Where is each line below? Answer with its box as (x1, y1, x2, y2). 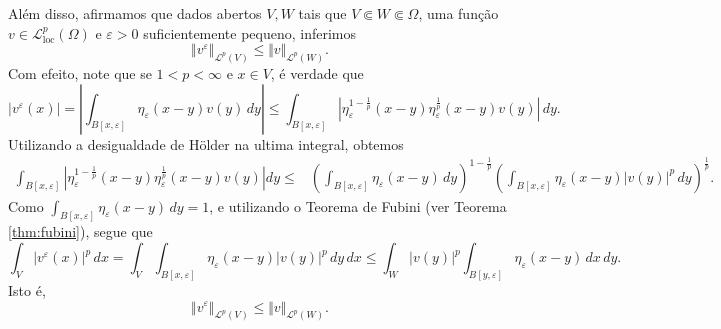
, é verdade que (270, 63, 364, 84)
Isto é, (8, 279, 46, 300)
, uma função (418, 3, 499, 23)
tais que (298, 3, 347, 23)
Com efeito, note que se (8, 63, 152, 84)
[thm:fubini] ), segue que (8, 221, 153, 242)
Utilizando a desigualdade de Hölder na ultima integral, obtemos (8, 133, 404, 154)
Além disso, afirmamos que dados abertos (8, 3, 262, 23)
